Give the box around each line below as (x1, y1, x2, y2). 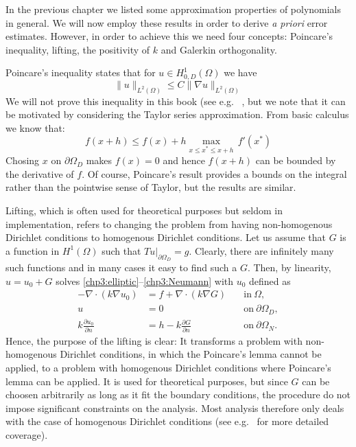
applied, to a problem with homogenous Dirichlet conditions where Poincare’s (5, 360, 331, 374)
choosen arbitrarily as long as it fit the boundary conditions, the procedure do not (5, 387, 351, 402)
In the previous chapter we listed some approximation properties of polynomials (5, 2, 342, 16)
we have (224, 65, 257, 80)
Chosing (5, 153, 40, 168)
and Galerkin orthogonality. (161, 42, 277, 56)
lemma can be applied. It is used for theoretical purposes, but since (5, 374, 288, 388)
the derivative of (5, 166, 74, 181)
